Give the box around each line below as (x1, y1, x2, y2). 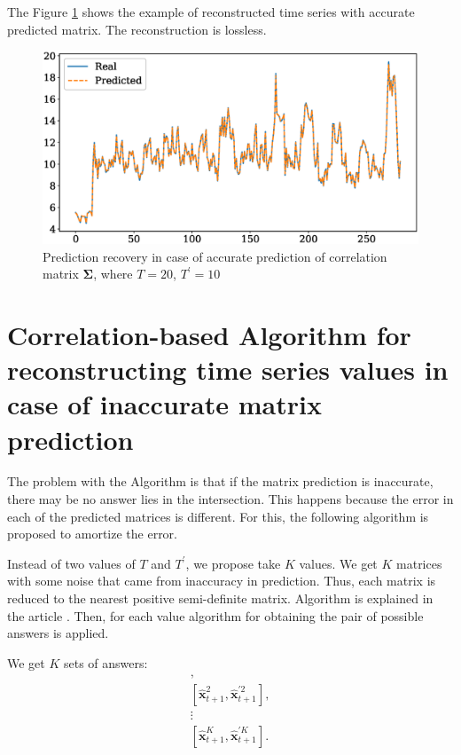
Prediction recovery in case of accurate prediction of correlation (43, 247, 387, 265)
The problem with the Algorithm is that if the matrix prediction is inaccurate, (7, 472, 434, 491)
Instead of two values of (7, 554, 136, 572)
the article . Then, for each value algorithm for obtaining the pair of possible (7, 606, 424, 625)
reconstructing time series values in (7, 351, 449, 388)
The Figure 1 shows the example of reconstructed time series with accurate (7, 3, 415, 20)
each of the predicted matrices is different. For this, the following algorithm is (7, 507, 429, 525)
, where (93, 264, 133, 283)
